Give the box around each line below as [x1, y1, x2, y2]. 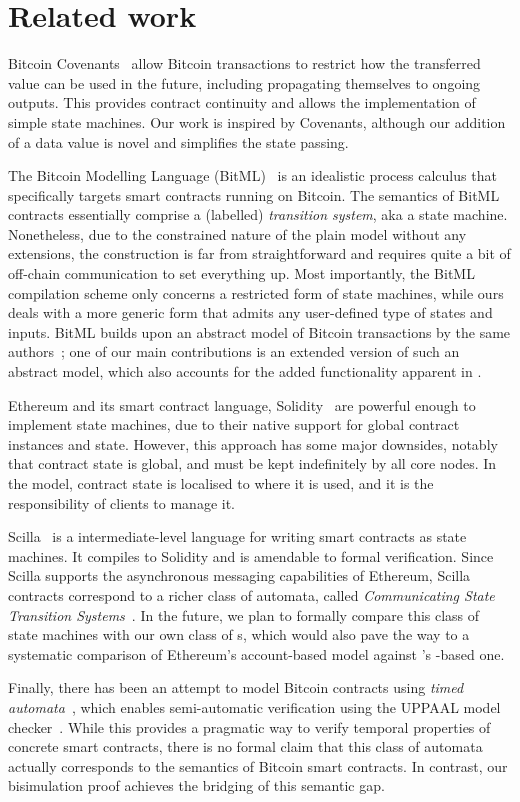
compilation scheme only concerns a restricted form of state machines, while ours [8, 282, 504, 303]
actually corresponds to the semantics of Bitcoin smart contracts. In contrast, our [8, 755, 508, 776]
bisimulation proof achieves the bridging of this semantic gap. [8, 775, 385, 796]
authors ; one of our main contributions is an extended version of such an [8, 341, 460, 362]
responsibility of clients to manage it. [8, 492, 235, 513]
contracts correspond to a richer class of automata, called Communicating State [8, 584, 495, 605]
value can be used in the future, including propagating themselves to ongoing [8, 72, 481, 93]
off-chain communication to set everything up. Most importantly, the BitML [8, 263, 475, 284]
